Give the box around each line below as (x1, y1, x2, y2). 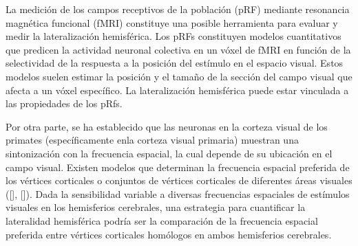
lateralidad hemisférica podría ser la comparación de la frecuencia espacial (6, 213, 318, 227)
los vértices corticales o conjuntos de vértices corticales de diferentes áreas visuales (6, 173, 352, 188)
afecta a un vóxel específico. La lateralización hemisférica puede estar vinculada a (6, 82, 349, 97)
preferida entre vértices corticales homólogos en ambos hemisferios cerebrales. (6, 227, 332, 241)
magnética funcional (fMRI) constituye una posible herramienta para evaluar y (6, 15, 338, 30)
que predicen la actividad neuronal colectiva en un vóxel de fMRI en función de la (6, 42, 351, 56)
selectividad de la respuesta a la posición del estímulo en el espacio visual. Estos (6, 56, 344, 70)
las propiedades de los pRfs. (6, 96, 123, 111)
